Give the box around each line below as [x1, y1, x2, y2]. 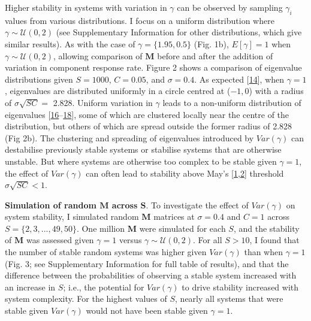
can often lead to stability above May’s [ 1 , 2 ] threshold [86, 166, 284, 179]
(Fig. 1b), [194, 37, 229, 50]
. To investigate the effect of [146, 198, 249, 211]
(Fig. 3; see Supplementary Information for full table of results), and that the [5, 257, 289, 269]
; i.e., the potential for [63, 280, 144, 293]
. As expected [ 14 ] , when [194, 72, 285, 85]
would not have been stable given [86, 304, 208, 317]
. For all [193, 234, 222, 246]
